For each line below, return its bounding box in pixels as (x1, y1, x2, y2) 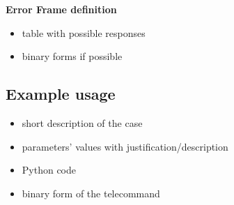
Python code (22, 162, 77, 177)
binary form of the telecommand (22, 185, 160, 200)
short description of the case (22, 115, 143, 130)
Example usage (6, 83, 116, 105)
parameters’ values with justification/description (22, 139, 228, 153)
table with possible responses (22, 25, 146, 40)
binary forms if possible (22, 49, 123, 63)
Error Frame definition (6, 2, 117, 16)
